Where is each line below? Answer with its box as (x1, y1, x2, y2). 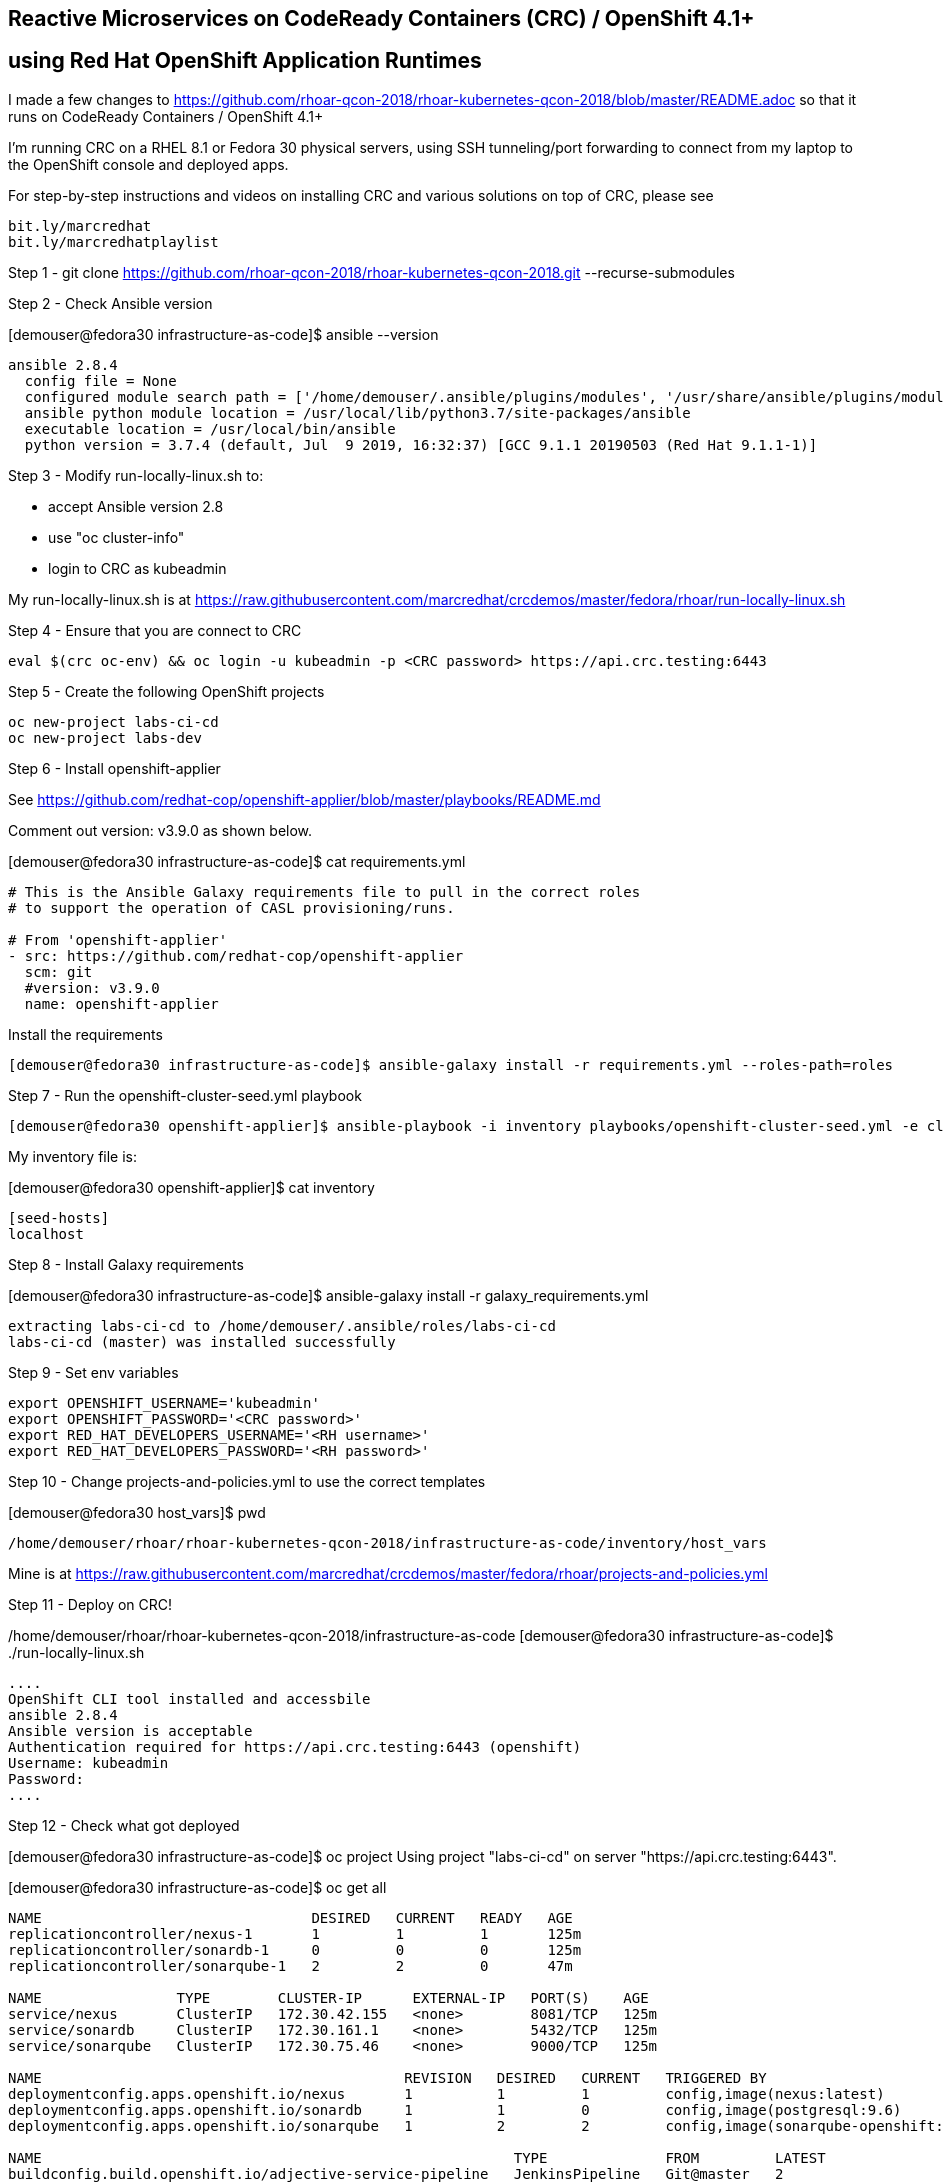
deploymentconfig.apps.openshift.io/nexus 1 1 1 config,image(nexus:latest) (8, 2085, 885, 2102)
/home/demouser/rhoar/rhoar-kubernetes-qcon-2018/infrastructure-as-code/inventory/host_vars (8, 1534, 767, 1551)
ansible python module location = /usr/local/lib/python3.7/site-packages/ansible (24, 404, 691, 421)
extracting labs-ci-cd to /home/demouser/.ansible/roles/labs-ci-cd (8, 1317, 556, 1334)
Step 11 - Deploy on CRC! (8, 1595, 173, 1613)
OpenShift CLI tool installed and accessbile (8, 1690, 371, 1707)
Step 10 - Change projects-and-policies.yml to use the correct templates (8, 1472, 486, 1490)
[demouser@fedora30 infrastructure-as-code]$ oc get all (8, 1878, 387, 1896)
